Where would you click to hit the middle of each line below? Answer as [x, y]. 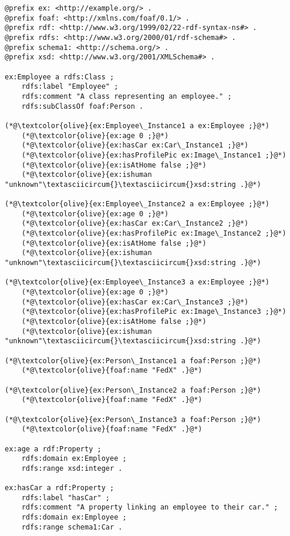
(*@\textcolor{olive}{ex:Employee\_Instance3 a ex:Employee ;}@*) [137, 282]
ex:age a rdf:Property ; [53, 449]
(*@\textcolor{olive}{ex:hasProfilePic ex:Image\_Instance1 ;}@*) [154, 155]
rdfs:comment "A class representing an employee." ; [127, 96]
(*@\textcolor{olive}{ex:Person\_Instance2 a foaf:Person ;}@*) [133, 390]
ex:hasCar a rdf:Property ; [60, 488]
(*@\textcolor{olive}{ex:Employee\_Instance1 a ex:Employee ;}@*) [137, 125]
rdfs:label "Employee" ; [70, 87]
